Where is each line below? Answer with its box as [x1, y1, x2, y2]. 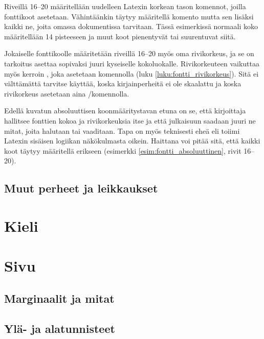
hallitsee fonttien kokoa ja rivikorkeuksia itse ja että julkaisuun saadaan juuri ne [4, 115, 256, 126]
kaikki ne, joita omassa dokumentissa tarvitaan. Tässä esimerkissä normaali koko [4, 21, 258, 32]
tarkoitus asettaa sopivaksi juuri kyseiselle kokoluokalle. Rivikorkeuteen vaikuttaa [4, 58, 259, 68]
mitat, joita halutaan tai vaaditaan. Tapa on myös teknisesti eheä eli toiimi [4, 125, 240, 136]
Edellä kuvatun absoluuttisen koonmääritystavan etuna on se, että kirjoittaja [4, 105, 246, 116]
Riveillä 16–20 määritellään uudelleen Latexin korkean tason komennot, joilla [4, 1, 246, 11]
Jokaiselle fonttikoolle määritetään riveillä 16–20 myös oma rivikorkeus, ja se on [4, 48, 254, 59]
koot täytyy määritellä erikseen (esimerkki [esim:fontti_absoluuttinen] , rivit [4, 145, 241, 156]
